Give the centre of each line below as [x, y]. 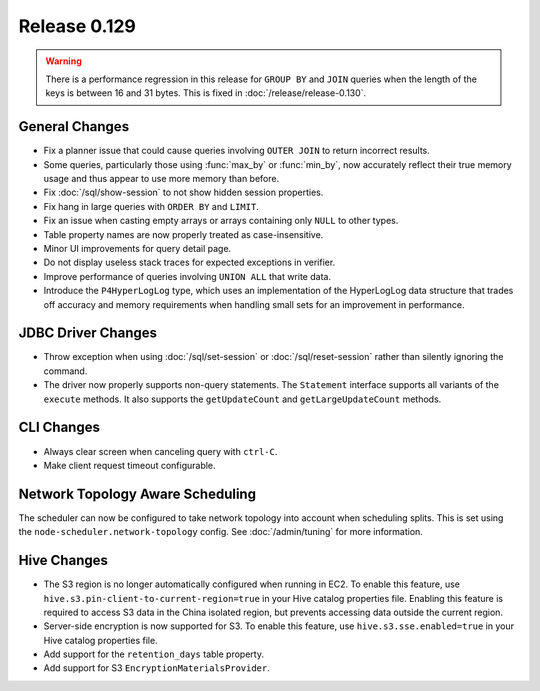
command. [65, 371]
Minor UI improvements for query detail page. [137, 248]
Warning [63, 61]
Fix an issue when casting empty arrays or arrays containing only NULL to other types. [221, 221]
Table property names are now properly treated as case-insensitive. [183, 234]
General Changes [74, 126]
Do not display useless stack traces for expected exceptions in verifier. [189, 262]
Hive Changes [63, 560]
